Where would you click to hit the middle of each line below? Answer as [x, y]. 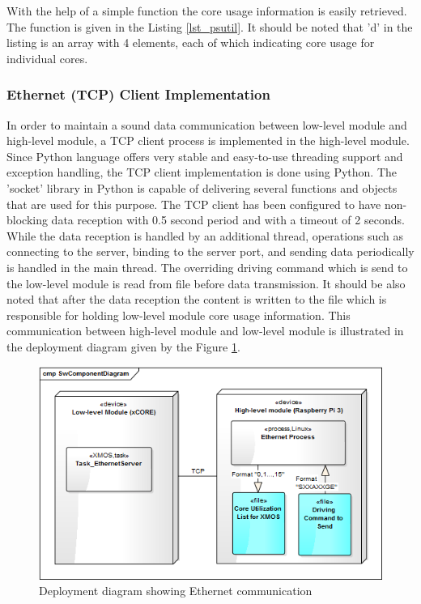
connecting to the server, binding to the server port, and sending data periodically [210, 251]
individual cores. [47, 58]
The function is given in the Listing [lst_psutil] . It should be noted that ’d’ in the [210, 26]
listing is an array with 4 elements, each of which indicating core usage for [191, 43]
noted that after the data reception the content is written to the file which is [197, 299]
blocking [27, 220]
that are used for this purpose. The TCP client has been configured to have [194, 204]
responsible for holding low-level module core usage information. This [179, 315]
